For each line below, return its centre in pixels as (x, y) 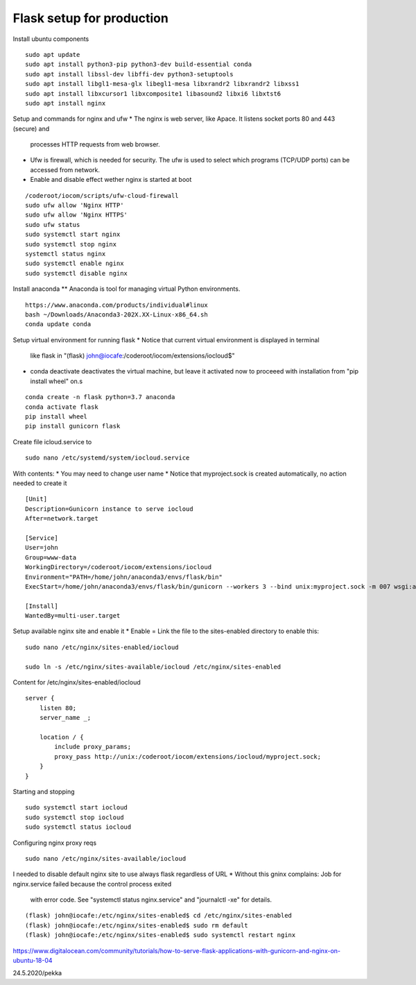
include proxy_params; (93, 747)
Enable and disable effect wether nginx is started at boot (111, 180)
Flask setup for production (91, 18)
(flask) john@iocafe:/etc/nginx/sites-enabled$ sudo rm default (137, 925)
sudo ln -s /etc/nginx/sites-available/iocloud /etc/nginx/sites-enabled (153, 667)
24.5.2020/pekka (37, 973)
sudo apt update (53, 54)
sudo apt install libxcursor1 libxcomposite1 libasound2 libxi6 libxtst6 (153, 93)
